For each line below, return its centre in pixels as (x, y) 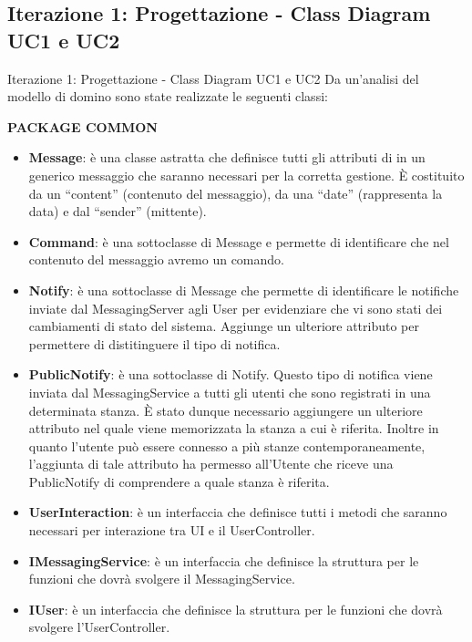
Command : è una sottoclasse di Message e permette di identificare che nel (239, 241)
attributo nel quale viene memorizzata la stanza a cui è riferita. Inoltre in (234, 428)
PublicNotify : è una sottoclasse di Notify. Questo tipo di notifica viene (231, 374)
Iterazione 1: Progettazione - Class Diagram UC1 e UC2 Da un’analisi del (213, 78)
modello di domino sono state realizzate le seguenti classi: (168, 96)
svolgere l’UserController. (99, 627)
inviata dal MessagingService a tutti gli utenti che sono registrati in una (230, 392)
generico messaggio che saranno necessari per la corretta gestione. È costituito (246, 175)
